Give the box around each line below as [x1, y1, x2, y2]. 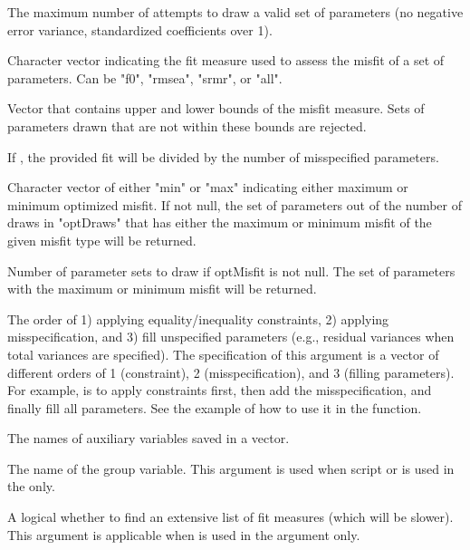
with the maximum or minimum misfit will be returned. [7, 279, 317, 298]
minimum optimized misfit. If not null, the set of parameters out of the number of [7, 195, 463, 214]
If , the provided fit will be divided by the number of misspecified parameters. [7, 147, 439, 166]
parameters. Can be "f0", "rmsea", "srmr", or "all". [7, 68, 283, 87]
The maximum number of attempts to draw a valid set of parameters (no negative [7, 3, 464, 21]
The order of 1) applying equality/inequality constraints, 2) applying [7, 309, 389, 328]
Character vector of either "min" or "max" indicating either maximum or [7, 178, 408, 197]
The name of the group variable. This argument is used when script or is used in [7, 458, 455, 478]
